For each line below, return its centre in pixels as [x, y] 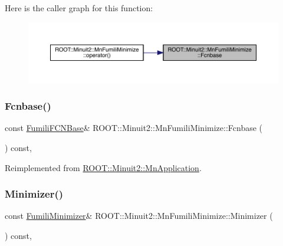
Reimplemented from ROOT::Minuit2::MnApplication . [103, 167]
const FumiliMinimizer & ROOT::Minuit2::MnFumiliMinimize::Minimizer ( [139, 216]
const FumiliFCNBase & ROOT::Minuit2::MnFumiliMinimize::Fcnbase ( [134, 128]
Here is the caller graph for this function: [79, 8]
